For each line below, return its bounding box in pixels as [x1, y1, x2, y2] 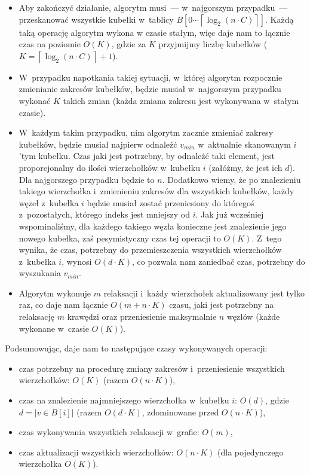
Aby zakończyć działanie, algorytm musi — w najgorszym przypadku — [19, 1, 288, 13]
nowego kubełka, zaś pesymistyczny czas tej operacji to [19, 231, 221, 244]
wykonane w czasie [19, 322, 89, 334]
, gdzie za [111, 38, 146, 50]
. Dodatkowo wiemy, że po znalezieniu [162, 173, 301, 185]
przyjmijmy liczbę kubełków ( [158, 38, 268, 50]
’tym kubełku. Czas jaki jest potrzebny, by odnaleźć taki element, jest [19, 149, 275, 162]
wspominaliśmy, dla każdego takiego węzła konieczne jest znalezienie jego [19, 219, 287, 232]
